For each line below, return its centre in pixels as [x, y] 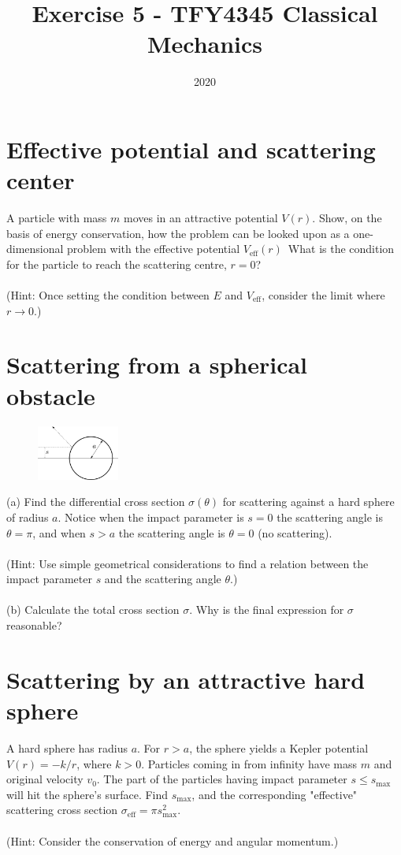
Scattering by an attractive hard [186, 679]
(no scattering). [295, 532]
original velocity [45, 779]
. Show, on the [347, 218]
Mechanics [205, 44]
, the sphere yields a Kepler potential [279, 747]
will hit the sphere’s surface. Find [87, 794]
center [41, 180]
